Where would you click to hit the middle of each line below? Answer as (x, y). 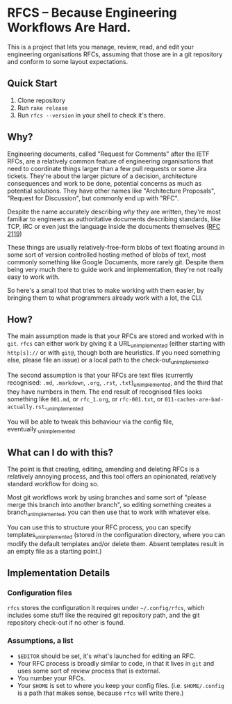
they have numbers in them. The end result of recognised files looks (105, 392)
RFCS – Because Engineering (92, 13)
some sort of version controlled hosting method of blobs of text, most (107, 255)
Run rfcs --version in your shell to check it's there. (91, 115)
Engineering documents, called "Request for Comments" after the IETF (108, 154)
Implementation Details (59, 573)
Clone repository (41, 100)
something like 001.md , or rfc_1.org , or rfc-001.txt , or (85, 399)
